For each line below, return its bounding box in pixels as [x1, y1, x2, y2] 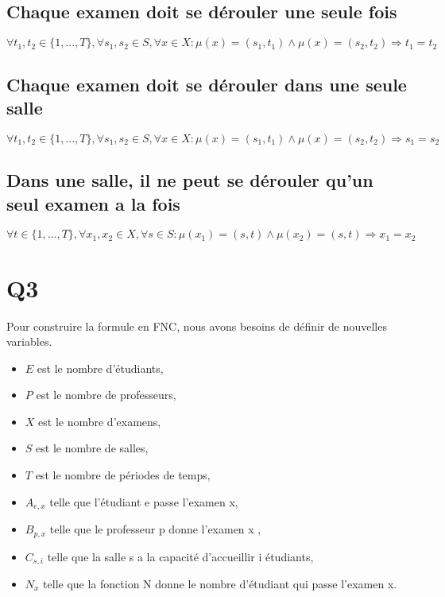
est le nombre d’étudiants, [37, 359, 164, 376]
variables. [6, 333, 52, 350]
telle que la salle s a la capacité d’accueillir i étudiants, [47, 548, 314, 564]
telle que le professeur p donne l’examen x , [49, 521, 261, 537]
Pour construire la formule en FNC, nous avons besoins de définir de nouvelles [6, 317, 387, 334]
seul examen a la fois [6, 191, 180, 215]
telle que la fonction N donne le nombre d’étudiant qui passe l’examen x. [43, 576, 397, 592]
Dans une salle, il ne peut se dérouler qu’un [6, 168, 373, 192]
